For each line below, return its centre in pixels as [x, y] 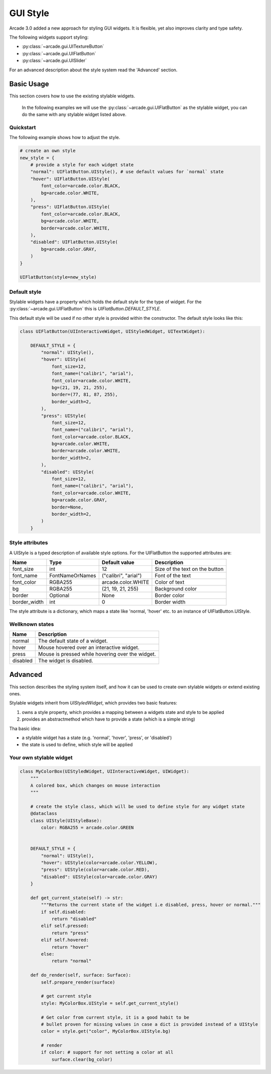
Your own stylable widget [41, 758]
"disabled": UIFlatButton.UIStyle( [74, 242]
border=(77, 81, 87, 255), [85, 395]
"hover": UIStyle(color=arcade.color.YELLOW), [99, 863]
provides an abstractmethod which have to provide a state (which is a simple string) [108, 719]
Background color [176, 588]
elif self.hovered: [65, 940]
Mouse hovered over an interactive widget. [89, 648]
